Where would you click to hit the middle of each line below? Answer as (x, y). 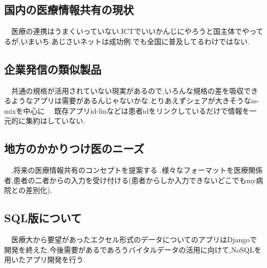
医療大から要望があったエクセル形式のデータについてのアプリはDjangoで (134, 239)
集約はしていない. (55, 121)
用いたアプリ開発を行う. (45, 260)
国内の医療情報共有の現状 (69, 10)
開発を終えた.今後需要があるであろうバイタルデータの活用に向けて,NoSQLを (133, 249)
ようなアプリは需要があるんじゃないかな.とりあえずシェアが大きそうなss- (135, 101)
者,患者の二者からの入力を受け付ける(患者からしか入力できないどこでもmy (130, 180)
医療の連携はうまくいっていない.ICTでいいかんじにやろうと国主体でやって (137, 31)
